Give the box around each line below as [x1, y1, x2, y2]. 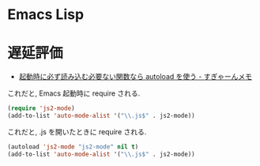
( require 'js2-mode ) [7, 104, 76, 112]
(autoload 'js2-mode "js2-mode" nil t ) [7, 142, 139, 151]
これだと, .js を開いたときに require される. [7, 126, 147, 136]
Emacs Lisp [7, 6, 85, 24]
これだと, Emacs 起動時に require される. [7, 89, 141, 98]
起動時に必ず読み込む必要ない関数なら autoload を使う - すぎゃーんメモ [18, 72, 253, 81]
